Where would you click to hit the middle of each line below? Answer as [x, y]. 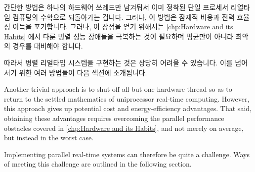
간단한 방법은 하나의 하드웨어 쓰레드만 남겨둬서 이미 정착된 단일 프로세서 [116, 7]
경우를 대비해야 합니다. [48, 46]
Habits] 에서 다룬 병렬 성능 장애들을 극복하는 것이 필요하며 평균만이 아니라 [119, 36]
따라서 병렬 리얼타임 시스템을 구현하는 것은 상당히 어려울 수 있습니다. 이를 [118, 62]
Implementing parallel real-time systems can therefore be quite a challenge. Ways [127, 154]
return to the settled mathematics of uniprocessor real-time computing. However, [127, 98]
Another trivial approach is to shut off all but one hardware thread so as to [118, 89]
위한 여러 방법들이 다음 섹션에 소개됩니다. [83, 72]
